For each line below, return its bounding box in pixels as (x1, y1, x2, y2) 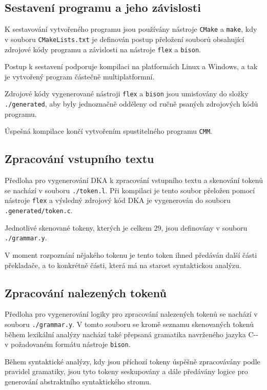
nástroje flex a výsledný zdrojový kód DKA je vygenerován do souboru (5, 195, 231, 206)
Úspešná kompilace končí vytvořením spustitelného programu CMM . (5, 126, 212, 136)
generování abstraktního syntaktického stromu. (5, 376, 151, 387)
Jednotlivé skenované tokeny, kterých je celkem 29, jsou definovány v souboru (5, 222, 248, 233)
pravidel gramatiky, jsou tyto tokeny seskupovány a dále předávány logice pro (5, 366, 248, 377)
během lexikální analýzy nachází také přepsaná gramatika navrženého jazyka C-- (5, 329, 258, 339)
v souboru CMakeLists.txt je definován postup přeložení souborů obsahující (5, 33, 244, 44)
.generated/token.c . (5, 205, 73, 216)
